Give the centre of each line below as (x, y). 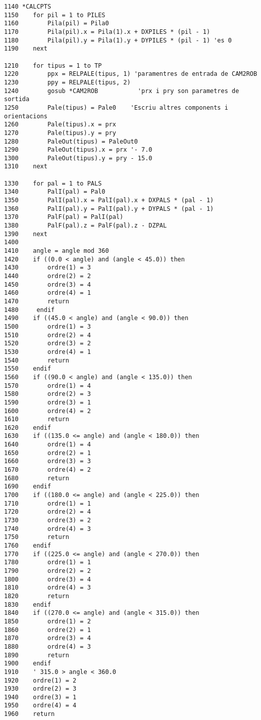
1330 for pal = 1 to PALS (53, 183)
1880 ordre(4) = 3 (47, 646)
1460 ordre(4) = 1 (47, 293)
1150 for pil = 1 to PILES (55, 15)
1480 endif (30, 310)
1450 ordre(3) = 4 (47, 284)
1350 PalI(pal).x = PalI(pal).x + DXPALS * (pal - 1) (109, 200)
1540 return (37, 360)
